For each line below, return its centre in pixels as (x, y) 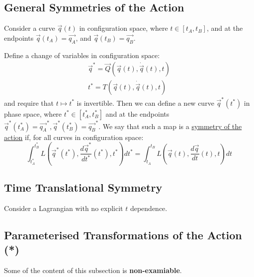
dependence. (149, 208)
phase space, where (33, 113)
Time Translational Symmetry (83, 187)
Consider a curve (30, 28)
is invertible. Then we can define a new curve (145, 103)
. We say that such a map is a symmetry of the (170, 126)
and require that (29, 103)
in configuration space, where (124, 28)
